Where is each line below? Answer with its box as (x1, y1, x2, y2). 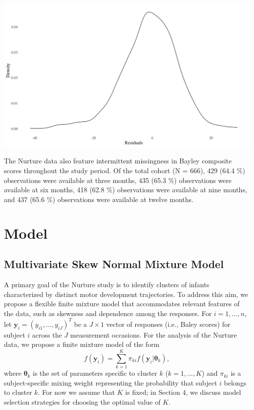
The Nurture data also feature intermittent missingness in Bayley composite (4, 156, 232, 166)
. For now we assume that (38, 387, 115, 397)
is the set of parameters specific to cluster (32, 368, 157, 378)
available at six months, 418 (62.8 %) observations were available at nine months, (4, 184, 247, 195)
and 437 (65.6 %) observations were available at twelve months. (4, 194, 193, 204)
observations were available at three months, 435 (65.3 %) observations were (4, 175, 232, 185)
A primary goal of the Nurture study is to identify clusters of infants (4, 279, 210, 289)
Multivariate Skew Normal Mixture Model (4, 256, 224, 272)
